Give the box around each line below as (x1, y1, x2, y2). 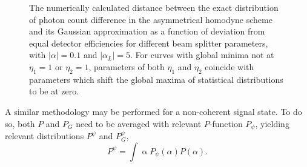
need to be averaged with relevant (76, 117, 202, 129)
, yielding (255, 117, 289, 129)
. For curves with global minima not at (130, 48, 274, 61)
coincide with (205, 60, 254, 73)
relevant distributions (5, 129, 84, 142)
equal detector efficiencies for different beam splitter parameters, (29, 36, 268, 49)
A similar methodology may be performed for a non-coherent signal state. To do (5, 105, 302, 117)
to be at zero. (29, 85, 79, 97)
